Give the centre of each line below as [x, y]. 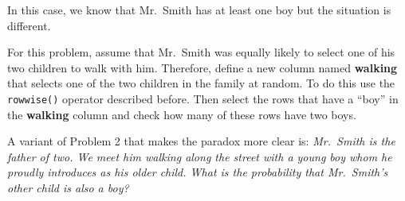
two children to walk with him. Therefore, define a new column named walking [202, 67]
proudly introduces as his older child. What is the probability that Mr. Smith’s [198, 172]
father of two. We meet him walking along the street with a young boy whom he [200, 156]
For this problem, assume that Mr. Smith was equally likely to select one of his [201, 52]
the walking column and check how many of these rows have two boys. [182, 114]
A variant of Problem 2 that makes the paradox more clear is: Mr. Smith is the [201, 141]
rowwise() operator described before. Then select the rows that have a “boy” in [203, 98]
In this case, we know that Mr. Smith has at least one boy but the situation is [199, 10]
